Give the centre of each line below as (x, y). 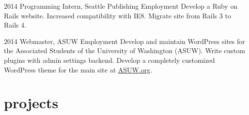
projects (31, 103)
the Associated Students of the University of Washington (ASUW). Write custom (124, 50)
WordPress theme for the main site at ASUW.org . (78, 69)
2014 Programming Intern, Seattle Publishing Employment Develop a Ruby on (121, 6)
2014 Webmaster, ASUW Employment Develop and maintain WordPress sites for (124, 41)
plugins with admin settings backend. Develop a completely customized (109, 60)
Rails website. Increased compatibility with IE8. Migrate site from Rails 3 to (117, 15)
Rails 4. (15, 25)
